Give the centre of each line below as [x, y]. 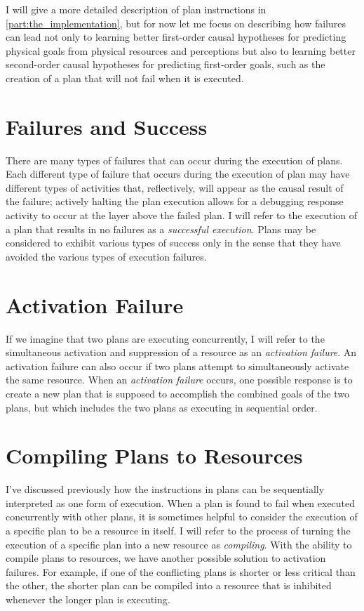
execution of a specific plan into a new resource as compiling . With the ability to [179, 544]
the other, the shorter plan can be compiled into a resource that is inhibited [169, 585]
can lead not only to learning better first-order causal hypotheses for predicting [176, 37]
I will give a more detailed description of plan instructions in [136, 9]
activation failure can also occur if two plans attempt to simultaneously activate [177, 366]
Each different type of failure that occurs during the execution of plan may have [178, 174]
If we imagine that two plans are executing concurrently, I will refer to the [165, 338]
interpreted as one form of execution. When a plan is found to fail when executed [181, 502]
